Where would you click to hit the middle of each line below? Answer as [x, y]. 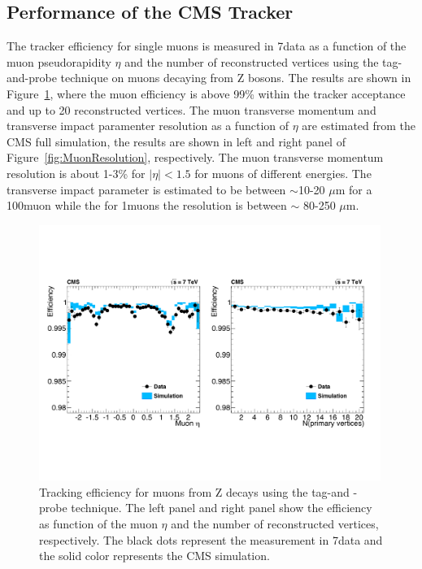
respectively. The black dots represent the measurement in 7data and [211, 539]
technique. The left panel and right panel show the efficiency [222, 508]
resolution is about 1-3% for [76, 173]
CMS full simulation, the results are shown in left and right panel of [176, 141]
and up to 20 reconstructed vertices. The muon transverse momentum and [191, 109]
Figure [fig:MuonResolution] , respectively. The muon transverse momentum [195, 157]
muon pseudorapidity [59, 61]
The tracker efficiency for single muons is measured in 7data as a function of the [207, 46]
